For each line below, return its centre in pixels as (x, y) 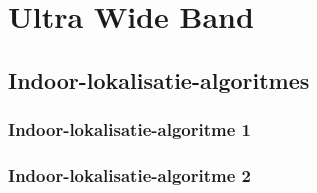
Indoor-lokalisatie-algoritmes (159, 79)
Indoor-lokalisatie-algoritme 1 (129, 129)
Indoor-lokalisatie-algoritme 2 (129, 174)
